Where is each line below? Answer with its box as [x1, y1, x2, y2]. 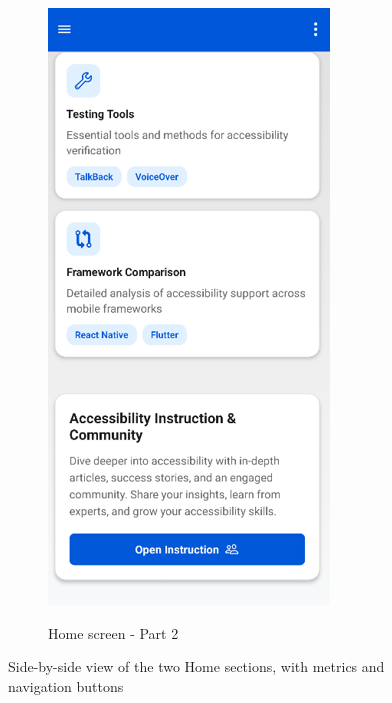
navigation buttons [8, 675, 124, 696]
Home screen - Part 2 [48, 622, 179, 643]
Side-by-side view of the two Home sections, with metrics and [8, 656, 385, 677]
